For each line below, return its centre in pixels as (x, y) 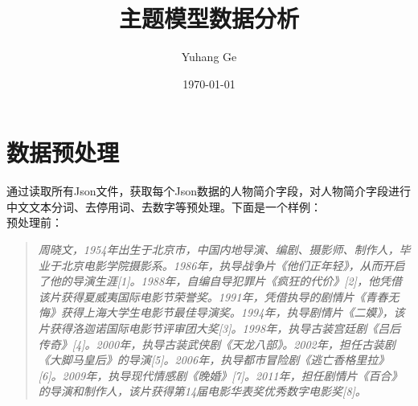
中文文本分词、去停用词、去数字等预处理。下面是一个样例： (164, 206)
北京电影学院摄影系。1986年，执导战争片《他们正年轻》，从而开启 (233, 265)
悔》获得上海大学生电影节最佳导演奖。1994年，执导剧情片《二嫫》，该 (221, 312)
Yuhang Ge (209, 57)
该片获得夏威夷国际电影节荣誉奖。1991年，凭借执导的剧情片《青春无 (219, 296)
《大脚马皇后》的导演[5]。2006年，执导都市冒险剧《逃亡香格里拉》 (214, 360)
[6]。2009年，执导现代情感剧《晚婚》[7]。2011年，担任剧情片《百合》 (220, 375)
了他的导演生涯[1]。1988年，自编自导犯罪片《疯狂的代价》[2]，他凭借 (220, 281)
